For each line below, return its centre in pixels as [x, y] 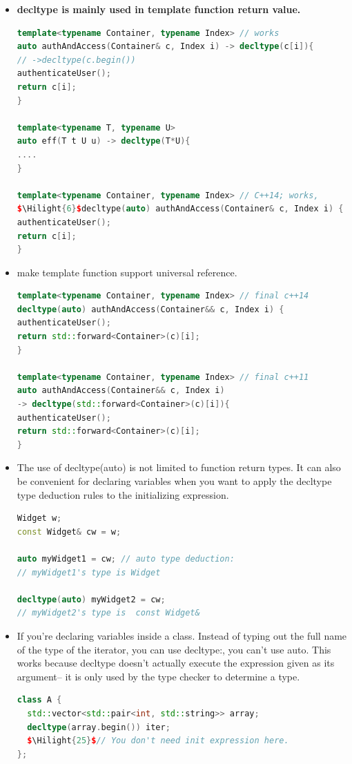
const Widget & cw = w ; [69, 532]
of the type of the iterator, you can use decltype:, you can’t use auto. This [174, 649]
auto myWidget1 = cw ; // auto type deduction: [126, 558]
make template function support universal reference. [127, 272]
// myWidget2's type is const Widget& [108, 613]
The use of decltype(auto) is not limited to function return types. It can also [179, 467]
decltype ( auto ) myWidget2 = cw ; [91, 599]
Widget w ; [39, 518]
